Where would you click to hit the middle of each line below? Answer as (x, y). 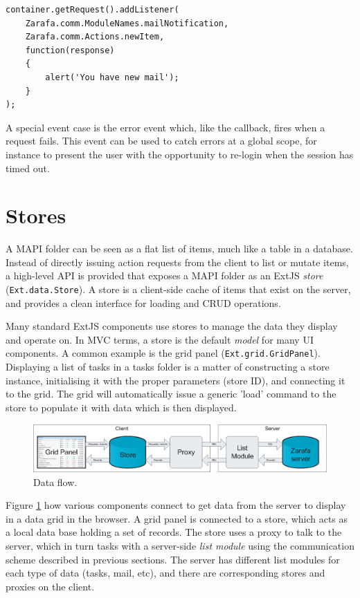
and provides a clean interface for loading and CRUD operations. (143, 302)
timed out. (28, 168)
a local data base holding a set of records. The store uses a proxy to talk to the (174, 532)
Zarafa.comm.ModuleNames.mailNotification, (127, 23)
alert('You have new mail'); (112, 77)
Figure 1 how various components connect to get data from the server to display (176, 505)
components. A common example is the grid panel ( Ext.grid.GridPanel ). (163, 353)
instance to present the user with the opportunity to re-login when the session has (180, 154)
